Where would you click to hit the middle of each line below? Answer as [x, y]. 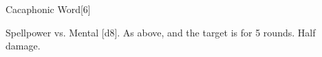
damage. [23, 46]
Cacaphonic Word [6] [48, 9]
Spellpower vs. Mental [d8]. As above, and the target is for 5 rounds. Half [161, 32]
